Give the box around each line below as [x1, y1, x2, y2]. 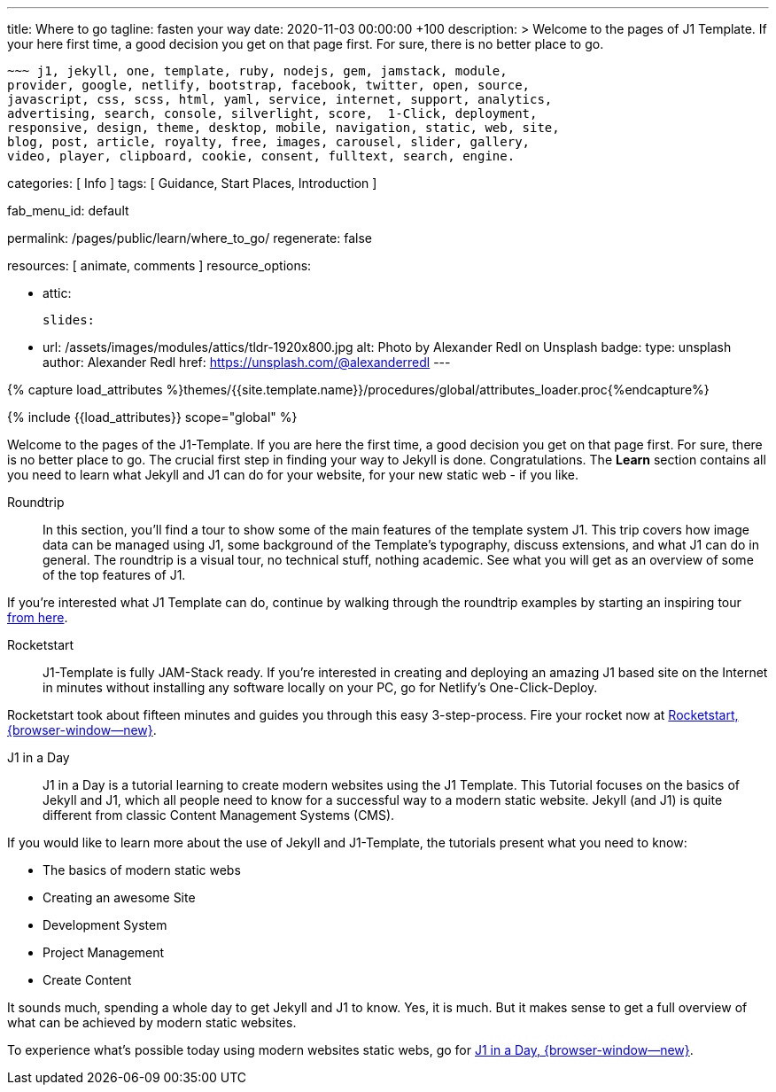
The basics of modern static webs [43, 862, 241, 877]
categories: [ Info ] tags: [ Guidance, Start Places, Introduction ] [7, 175, 377, 191]
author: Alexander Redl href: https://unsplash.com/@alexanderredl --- [43, 355, 451, 370]
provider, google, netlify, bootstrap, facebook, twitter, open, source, [7, 78, 531, 92]
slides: [43, 313, 96, 327]
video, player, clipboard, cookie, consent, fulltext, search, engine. [7, 149, 516, 163]
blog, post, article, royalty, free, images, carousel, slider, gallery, [7, 135, 531, 149]
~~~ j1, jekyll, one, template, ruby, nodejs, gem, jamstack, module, [7, 64, 508, 78]
